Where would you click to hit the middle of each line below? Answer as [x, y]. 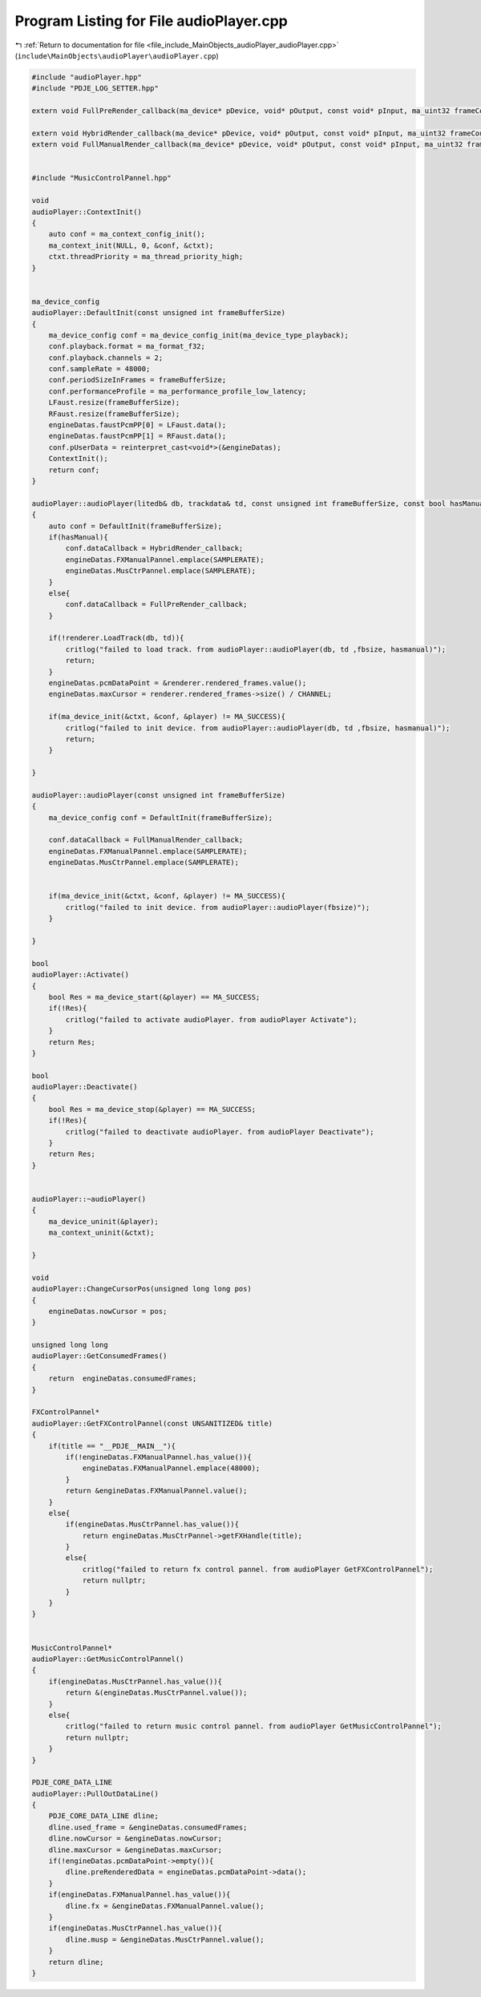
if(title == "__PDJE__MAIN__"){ [112, 1446]
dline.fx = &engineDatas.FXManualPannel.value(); [165, 1906]
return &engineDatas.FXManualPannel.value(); [156, 1491]
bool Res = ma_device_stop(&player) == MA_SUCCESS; [152, 1109]
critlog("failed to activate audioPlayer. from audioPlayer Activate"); [211, 1019]
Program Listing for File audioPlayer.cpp [151, 21]
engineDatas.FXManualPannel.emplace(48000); [171, 1468]
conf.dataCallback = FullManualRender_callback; [146, 840]
